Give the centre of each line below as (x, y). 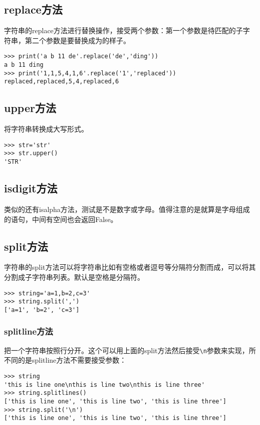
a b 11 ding (24, 65)
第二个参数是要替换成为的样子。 (77, 40)
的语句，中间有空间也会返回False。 (61, 219)
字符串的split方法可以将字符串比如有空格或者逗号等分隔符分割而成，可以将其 (130, 267)
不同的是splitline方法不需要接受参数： (65, 360)
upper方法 (30, 108)
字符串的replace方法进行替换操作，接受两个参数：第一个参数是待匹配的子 (123, 30)
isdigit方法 (31, 188)
